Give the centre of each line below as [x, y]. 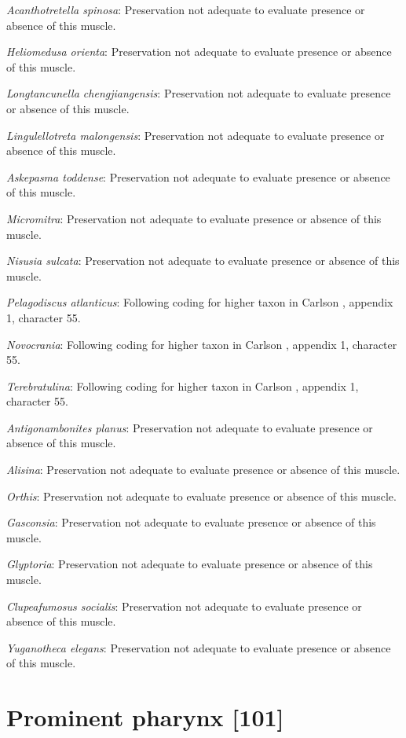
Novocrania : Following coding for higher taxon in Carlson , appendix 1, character [202, 344]
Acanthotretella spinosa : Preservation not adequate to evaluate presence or [186, 9]
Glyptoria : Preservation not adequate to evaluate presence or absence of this [190, 564]
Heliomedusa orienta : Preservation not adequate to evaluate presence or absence [199, 51]
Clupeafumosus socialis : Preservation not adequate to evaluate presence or [184, 606]
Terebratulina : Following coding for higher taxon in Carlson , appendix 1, [183, 386]
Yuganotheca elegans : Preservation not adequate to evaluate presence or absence [199, 647]
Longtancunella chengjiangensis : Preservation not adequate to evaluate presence [199, 93]
